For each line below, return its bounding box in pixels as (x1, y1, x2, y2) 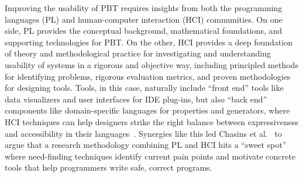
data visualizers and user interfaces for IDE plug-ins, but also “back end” (5, 93, 267, 105)
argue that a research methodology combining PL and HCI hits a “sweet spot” (5, 139, 287, 151)
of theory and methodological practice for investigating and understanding (5, 47, 271, 59)
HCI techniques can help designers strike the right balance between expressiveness (5, 115, 298, 128)
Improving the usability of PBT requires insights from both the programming (5, 2, 283, 13)
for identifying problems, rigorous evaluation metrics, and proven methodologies (5, 70, 291, 82)
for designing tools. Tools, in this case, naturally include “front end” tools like (5, 82, 284, 94)
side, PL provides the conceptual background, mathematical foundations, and (5, 24, 283, 37)
